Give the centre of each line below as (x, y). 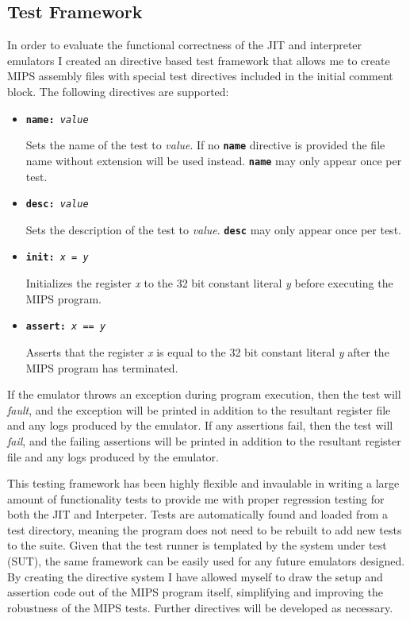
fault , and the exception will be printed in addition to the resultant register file (199, 409)
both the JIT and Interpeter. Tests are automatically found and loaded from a (198, 514)
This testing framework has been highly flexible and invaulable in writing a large (203, 483)
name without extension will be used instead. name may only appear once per (214, 160)
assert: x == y (66, 327)
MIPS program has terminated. (102, 367)
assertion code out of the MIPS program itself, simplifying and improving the (195, 592)
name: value (57, 120)
